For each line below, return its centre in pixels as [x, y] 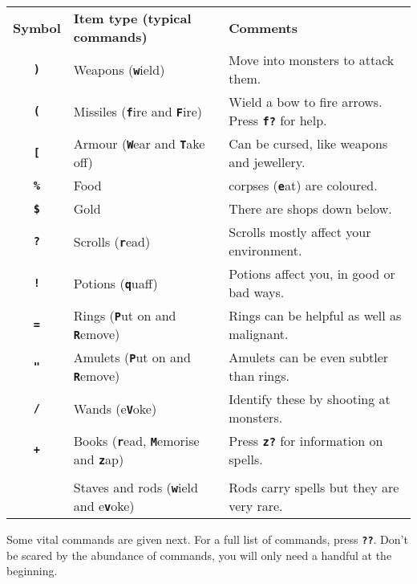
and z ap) [99, 459]
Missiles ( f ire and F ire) [138, 111]
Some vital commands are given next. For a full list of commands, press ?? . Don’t [207, 539]
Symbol [37, 27]
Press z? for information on [306, 441]
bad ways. [257, 292]
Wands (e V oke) [115, 408]
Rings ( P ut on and [125, 315]
